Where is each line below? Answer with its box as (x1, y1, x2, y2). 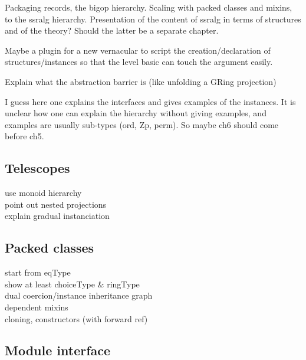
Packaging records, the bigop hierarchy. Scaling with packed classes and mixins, (5, 1, 292, 13)
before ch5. (5, 130, 44, 142)
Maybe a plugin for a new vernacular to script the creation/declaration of (5, 44, 271, 56)
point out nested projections (5, 198, 107, 210)
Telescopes (5, 159, 70, 177)
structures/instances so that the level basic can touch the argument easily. (5, 55, 273, 68)
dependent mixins (5, 300, 68, 313)
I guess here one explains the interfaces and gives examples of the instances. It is (5, 95, 296, 107)
